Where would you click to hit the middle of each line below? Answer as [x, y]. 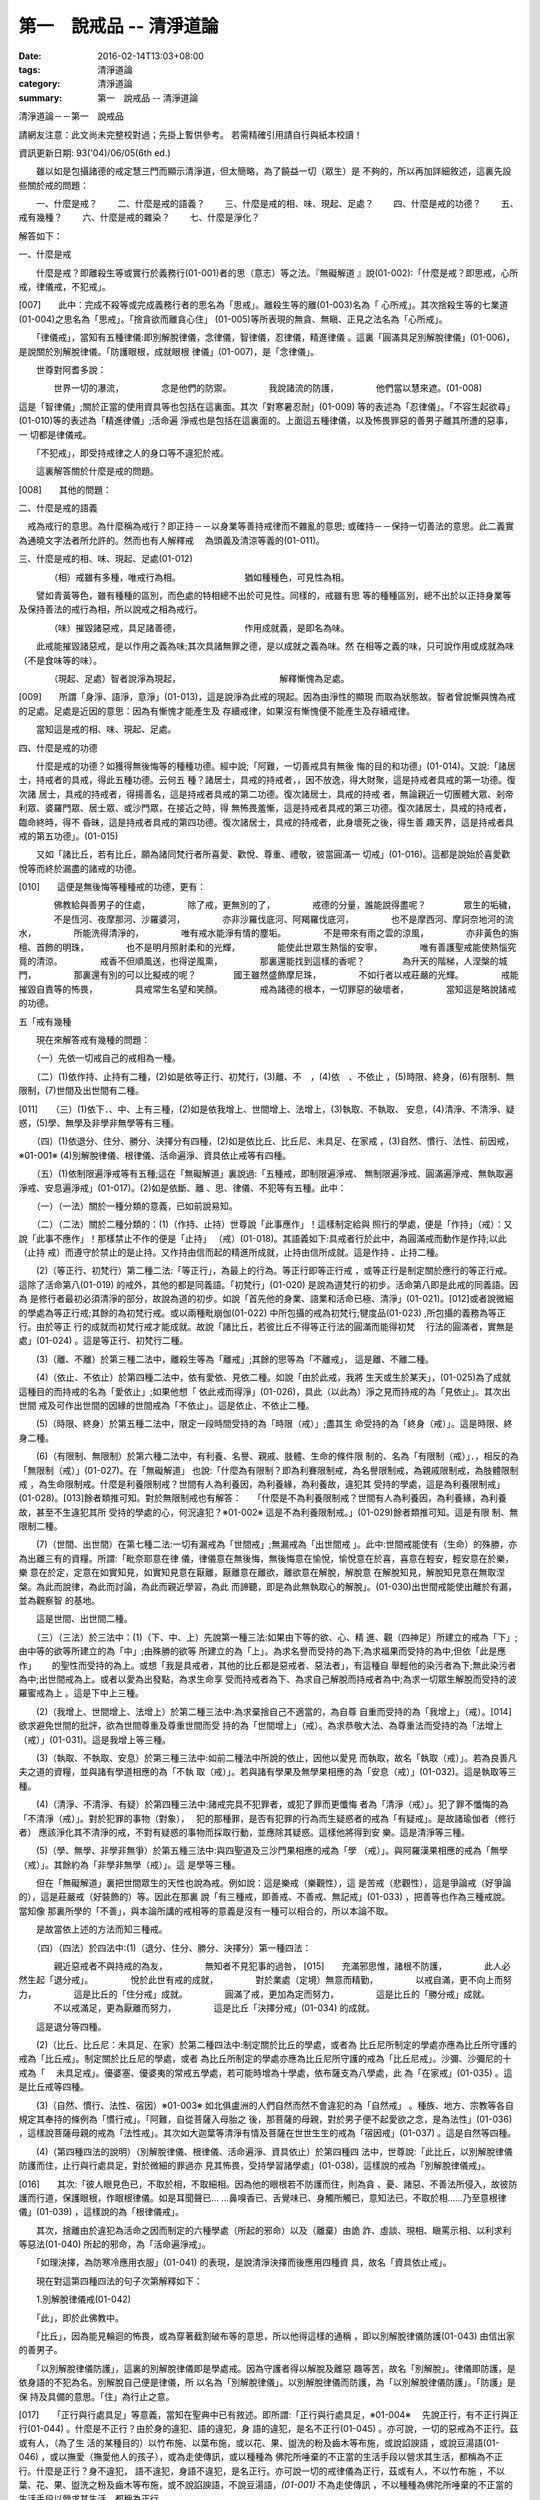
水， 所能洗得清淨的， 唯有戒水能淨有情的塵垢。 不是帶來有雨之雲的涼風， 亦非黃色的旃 [268, 933]
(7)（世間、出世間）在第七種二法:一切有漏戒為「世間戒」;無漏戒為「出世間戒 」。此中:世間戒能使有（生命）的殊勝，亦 [276, 1544]
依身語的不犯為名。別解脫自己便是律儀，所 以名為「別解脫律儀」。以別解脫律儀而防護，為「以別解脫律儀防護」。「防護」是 [267, 2382]
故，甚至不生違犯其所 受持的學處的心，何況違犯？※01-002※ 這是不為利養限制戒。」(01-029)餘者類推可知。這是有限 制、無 [268, 1512]
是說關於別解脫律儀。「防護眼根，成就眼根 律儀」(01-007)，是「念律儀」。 [169, 351]
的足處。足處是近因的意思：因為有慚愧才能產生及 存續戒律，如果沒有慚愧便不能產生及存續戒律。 [216, 711]
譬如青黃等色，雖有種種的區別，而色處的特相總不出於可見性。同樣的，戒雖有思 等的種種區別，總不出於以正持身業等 [273, 596]
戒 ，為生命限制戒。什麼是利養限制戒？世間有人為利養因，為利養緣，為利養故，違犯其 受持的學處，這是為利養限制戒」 [261, 1484]
